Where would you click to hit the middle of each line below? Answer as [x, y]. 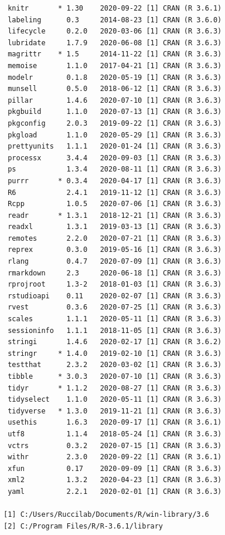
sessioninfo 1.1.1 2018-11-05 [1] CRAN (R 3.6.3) [115, 330]
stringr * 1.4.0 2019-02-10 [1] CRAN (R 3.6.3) [115, 353]
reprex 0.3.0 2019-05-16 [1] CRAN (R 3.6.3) [115, 250]
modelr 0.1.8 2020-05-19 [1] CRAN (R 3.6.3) [115, 77]
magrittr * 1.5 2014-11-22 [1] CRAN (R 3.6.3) [115, 54]
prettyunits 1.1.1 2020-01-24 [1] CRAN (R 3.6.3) [115, 147]
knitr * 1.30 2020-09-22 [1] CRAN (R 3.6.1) [115, 8]
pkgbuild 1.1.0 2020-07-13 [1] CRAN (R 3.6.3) [115, 112]
